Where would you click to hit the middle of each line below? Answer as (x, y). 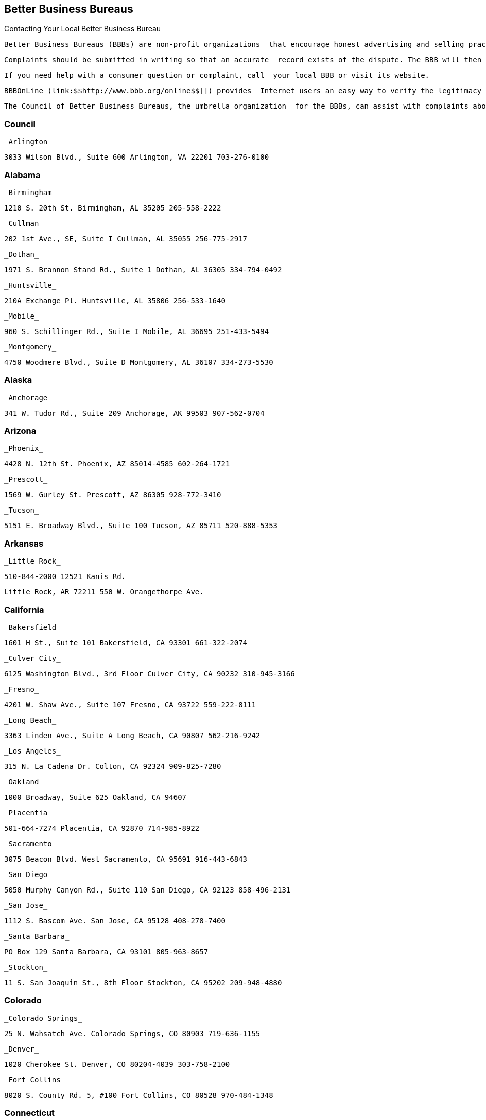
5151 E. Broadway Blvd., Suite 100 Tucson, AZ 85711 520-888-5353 (141, 526)
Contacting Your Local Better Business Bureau (83, 29)
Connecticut (30, 1113)
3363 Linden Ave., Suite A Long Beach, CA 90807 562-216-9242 (132, 735)
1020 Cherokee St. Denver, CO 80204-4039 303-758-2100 (117, 1064)
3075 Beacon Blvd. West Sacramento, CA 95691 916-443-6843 (126, 859)
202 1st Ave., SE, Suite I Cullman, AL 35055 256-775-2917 (126, 239)
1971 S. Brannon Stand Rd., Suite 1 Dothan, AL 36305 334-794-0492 (143, 269)
